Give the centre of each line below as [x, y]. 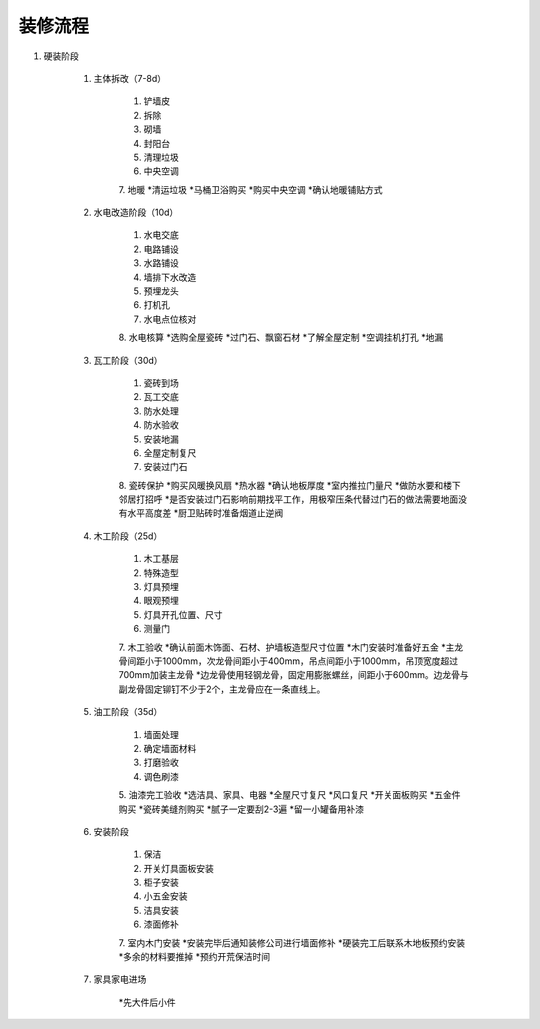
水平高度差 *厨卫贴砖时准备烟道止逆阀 [205, 513]
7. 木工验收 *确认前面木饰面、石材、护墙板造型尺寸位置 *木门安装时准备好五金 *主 [286, 647]
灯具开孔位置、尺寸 [183, 614]
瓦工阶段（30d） [128, 360]
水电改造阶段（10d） [136, 212]
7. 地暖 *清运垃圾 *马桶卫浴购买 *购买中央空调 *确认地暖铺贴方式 [250, 189]
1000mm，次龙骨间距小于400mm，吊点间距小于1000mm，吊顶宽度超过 [310, 661]
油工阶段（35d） [128, 712]
